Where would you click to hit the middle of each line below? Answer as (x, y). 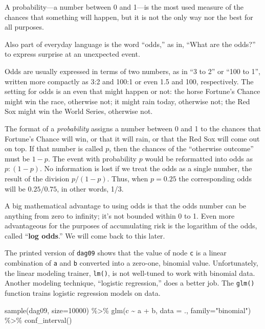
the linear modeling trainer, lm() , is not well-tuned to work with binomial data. (130, 273)
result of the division (37, 178)
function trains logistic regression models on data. (83, 293)
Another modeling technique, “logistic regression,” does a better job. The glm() (130, 283)
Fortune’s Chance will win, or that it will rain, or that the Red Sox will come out (132, 138)
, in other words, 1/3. (90, 188)
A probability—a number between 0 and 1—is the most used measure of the (124, 7)
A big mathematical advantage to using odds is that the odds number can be (126, 206)
